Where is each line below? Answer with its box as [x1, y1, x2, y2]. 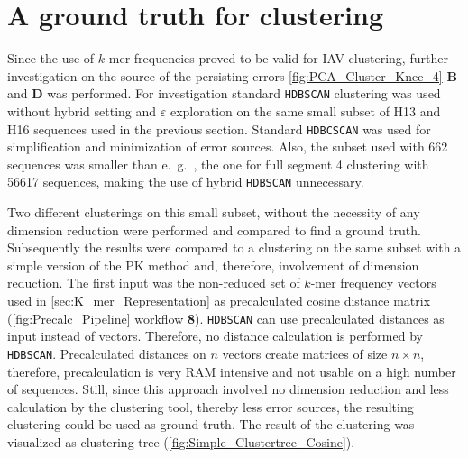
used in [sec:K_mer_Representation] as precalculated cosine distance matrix [7, 291, 431, 310]
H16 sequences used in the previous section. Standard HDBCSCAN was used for [7, 119, 431, 138]
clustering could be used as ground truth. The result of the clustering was [7, 415, 415, 434]
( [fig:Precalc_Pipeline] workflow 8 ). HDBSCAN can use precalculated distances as [7, 308, 445, 327]
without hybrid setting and [7, 101, 157, 120]
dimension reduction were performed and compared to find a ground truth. [7, 220, 421, 239]
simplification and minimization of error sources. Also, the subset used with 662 [7, 137, 448, 156]
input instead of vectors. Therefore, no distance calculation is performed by [7, 326, 423, 345]
